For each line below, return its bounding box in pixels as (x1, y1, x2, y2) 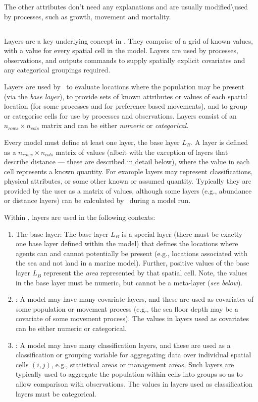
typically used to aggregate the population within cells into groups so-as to (15, 369, 243, 379)
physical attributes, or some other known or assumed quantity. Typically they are (4, 176, 252, 186)
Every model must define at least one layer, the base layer (4, 136, 180, 147)
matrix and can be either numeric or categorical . (41, 120, 189, 131)
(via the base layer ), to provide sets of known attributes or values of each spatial (4, 91, 248, 101)
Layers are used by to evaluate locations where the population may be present (4, 81, 245, 91)
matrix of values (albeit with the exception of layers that (55, 146, 228, 157)
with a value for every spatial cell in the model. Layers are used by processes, (4, 45, 238, 56)
